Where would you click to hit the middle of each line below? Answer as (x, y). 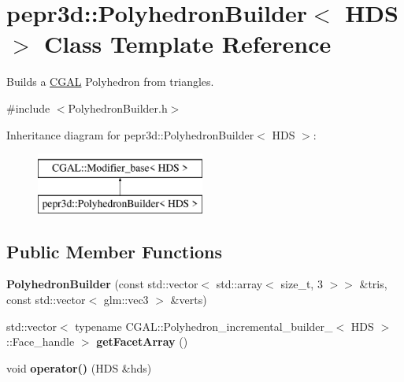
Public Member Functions (114, 251)
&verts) (189, 300)
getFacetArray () (142, 341)
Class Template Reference (188, 44)
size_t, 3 (302, 284)
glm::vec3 (126, 300)
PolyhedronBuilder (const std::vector (102, 284)
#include (28, 108)
